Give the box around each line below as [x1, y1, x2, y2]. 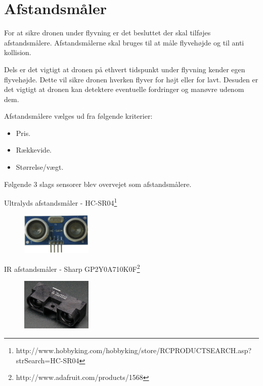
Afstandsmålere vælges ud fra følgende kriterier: [4, 111, 153, 121]
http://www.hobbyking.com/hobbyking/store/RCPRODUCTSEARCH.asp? [16, 345, 252, 355]
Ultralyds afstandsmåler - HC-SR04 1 [4, 196, 117, 208]
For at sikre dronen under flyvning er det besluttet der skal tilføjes [4, 27, 211, 38]
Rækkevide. [16, 144, 52, 155]
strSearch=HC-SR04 [16, 355, 79, 365]
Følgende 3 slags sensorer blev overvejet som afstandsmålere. [4, 178, 192, 189]
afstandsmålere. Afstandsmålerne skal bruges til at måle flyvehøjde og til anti [4, 37, 244, 47]
